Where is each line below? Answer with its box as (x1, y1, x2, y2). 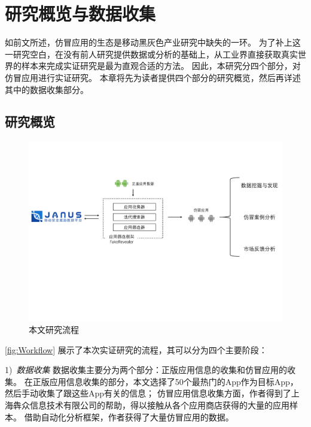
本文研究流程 (29, 323, 79, 335)
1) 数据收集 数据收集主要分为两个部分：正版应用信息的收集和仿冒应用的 (5, 363, 288, 376)
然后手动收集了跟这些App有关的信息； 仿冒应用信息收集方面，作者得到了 (5, 387, 291, 399)
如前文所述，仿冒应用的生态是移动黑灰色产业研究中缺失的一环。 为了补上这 (5, 36, 301, 49)
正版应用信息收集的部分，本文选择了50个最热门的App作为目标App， (32, 375, 298, 387)
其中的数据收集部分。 (5, 83, 89, 95)
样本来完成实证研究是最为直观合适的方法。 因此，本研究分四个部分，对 (21, 59, 301, 72)
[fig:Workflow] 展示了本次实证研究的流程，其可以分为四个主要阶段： (5, 343, 267, 356)
